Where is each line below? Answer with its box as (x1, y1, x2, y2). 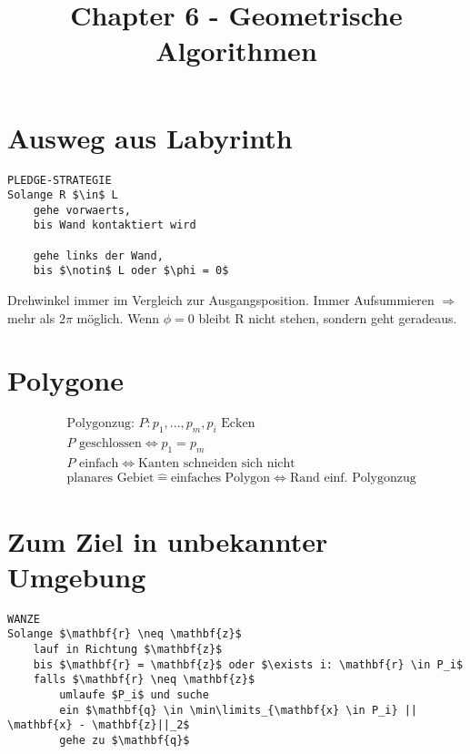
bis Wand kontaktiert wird (33, 219, 196, 232)
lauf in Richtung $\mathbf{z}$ (33, 642, 223, 656)
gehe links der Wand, (33, 249, 164, 262)
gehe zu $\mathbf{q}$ (59, 733, 190, 747)
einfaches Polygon (170, 472, 271, 485)
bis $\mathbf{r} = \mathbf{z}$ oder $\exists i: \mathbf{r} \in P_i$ (33, 657, 464, 671)
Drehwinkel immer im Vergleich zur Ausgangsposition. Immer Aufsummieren (7, 290, 435, 310)
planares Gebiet (66, 472, 155, 485)
